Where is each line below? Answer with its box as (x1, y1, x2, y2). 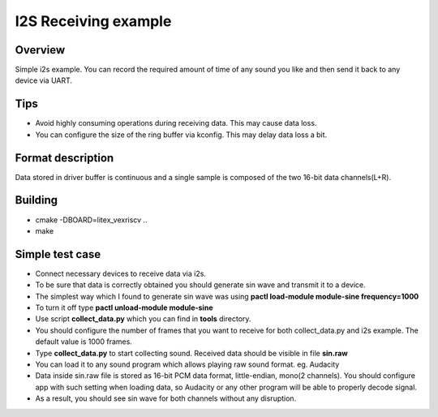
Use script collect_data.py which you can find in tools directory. (35, 314, 251, 324)
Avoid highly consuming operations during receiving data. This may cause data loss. (35, 118, 317, 128)
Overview (15, 43, 66, 57)
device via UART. (15, 75, 73, 85)
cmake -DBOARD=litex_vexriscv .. (35, 215, 148, 225)
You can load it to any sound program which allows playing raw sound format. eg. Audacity (35, 359, 340, 369)
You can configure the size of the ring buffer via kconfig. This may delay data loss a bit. (35, 130, 328, 140)
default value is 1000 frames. (35, 337, 133, 346)
